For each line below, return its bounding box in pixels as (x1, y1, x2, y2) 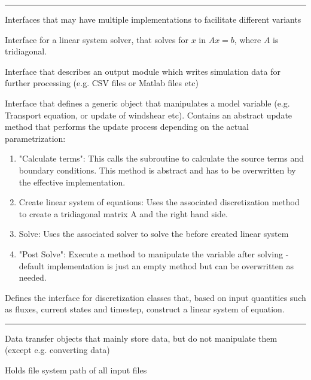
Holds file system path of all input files (5, 364, 147, 376)
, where (234, 33, 261, 45)
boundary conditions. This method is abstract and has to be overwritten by (19, 163, 296, 176)
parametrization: (5, 132, 66, 144)
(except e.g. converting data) (5, 343, 110, 356)
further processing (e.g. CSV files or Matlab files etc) (5, 77, 199, 89)
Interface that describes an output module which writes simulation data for (5, 65, 280, 77)
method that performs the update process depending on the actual (5, 120, 249, 133)
